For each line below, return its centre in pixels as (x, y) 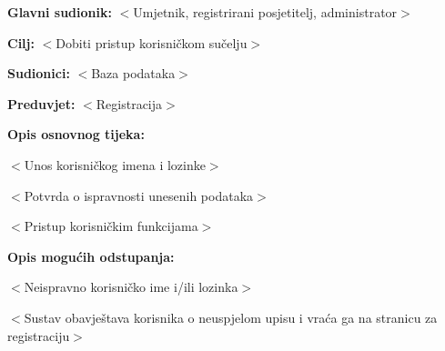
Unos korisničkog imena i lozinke (115, 164)
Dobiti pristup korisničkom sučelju (152, 42)
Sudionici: (39, 73)
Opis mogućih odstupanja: (91, 256)
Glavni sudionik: (60, 12)
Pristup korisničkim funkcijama (111, 226)
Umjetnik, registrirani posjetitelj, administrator (265, 12)
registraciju (39, 335)
